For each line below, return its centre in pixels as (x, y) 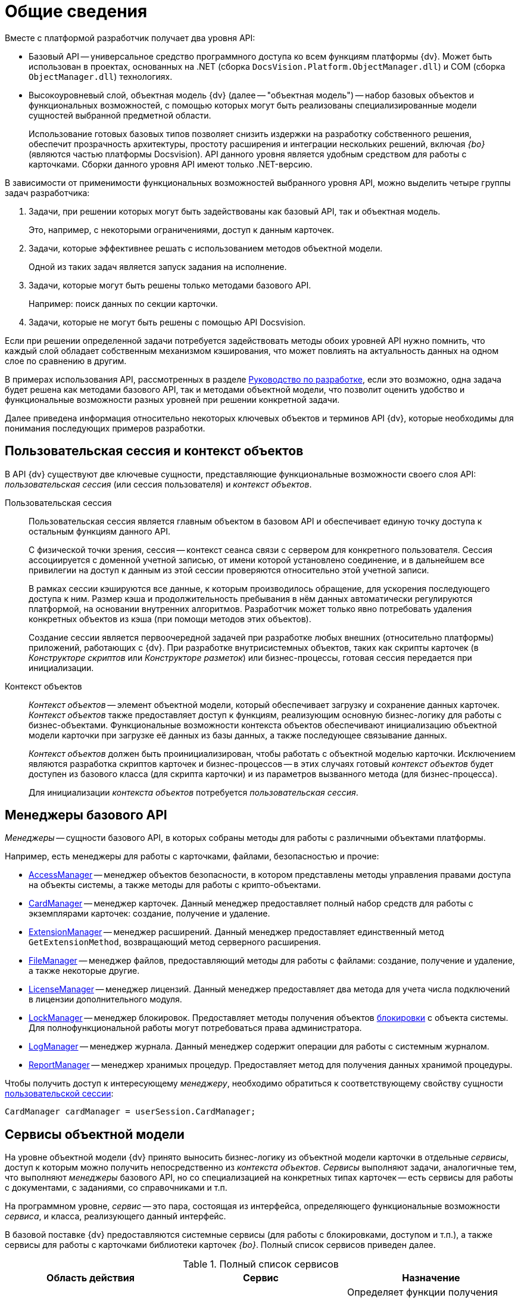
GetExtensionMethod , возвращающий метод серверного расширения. (175, 942)
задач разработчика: (47, 192)
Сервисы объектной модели (95, 1134)
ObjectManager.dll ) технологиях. (101, 76)
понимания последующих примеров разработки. (105, 428)
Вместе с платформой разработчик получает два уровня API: (130, 38)
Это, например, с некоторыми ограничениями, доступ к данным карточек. (181, 229)
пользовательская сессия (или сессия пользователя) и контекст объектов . (158, 484)
